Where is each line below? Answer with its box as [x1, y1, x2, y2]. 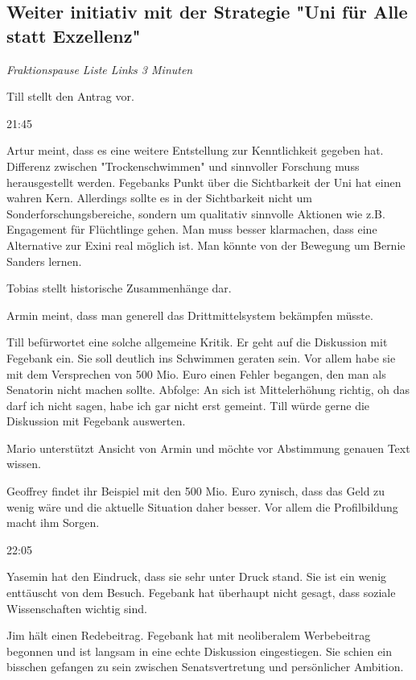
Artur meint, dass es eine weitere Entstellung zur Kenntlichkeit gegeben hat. [6, 142, 384, 159]
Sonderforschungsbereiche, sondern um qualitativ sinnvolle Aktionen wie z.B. [6, 205, 385, 222]
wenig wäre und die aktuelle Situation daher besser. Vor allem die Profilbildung [6, 498, 398, 515]
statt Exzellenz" [6, 23, 141, 48]
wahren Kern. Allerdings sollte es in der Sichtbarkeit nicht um [6, 189, 312, 206]
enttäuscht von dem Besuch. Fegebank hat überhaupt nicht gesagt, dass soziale [6, 584, 396, 601]
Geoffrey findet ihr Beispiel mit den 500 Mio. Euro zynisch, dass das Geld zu [6, 483, 385, 500]
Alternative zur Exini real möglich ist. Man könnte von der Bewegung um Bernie [6, 236, 406, 253]
